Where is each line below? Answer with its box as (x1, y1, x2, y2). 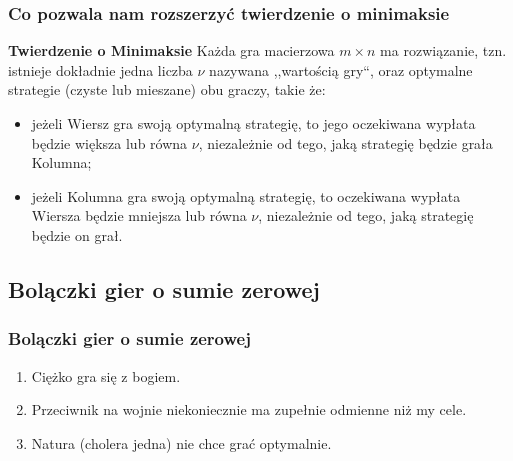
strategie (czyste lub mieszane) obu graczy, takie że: (8, 79, 326, 100)
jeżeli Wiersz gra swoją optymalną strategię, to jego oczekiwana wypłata (31, 113, 476, 133)
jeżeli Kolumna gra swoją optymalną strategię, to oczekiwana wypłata (31, 185, 461, 206)
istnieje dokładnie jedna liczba (8, 59, 193, 80)
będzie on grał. (31, 224, 123, 245)
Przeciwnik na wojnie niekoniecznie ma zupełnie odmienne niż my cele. (31, 399, 467, 420)
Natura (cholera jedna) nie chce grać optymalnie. (31, 432, 332, 453)
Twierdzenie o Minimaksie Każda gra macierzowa (8, 40, 335, 61)
